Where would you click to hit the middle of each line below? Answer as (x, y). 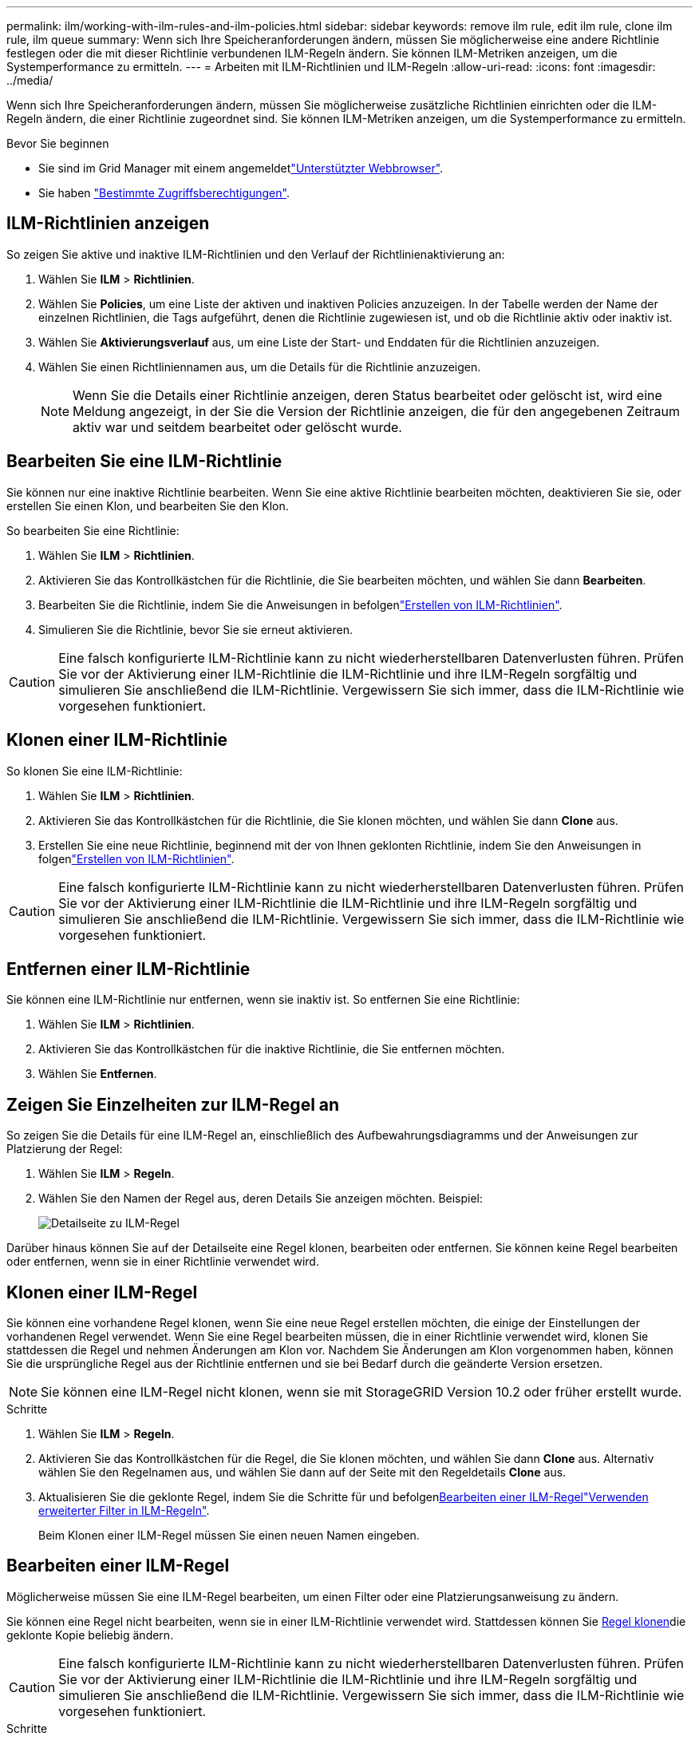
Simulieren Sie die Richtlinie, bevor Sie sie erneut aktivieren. (195, 629)
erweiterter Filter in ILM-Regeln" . (124, 1511)
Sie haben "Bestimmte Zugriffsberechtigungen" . (164, 193)
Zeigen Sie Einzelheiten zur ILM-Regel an (173, 1104)
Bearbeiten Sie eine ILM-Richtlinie (144, 462)
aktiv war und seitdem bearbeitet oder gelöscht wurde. (237, 427)
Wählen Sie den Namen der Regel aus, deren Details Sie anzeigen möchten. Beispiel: (261, 1199)
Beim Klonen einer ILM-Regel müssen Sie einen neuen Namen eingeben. (229, 1536)
